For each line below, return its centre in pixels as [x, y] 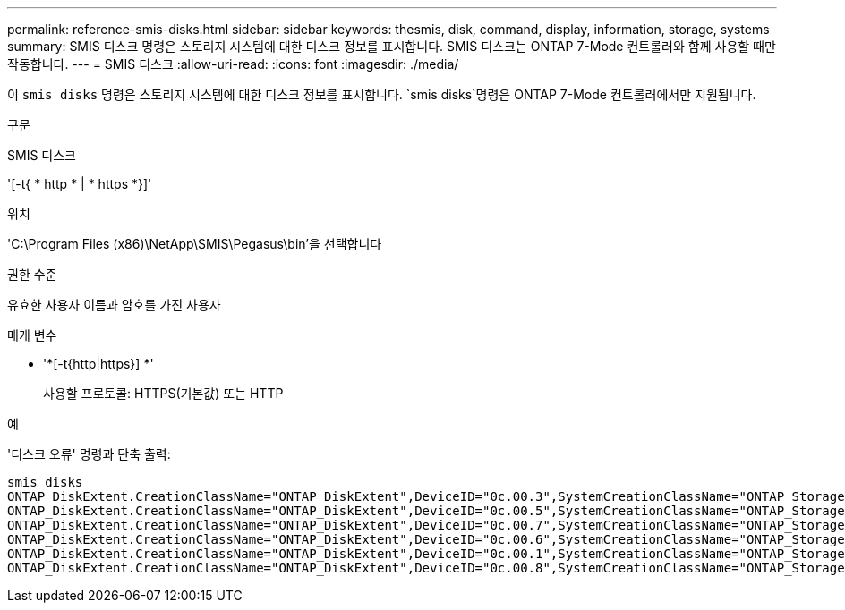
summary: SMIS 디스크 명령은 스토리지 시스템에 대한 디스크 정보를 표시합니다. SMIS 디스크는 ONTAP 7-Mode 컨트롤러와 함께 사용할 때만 [392, 46]
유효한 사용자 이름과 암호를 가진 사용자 [114, 305]
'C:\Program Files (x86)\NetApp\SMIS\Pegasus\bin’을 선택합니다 [195, 244]
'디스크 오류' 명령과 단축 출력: [89, 454]
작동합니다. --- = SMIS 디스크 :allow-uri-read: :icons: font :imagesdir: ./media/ [233, 64]
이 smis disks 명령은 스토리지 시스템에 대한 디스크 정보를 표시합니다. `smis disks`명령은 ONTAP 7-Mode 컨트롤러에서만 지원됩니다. [382, 94]
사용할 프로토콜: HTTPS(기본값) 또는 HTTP [163, 393]
